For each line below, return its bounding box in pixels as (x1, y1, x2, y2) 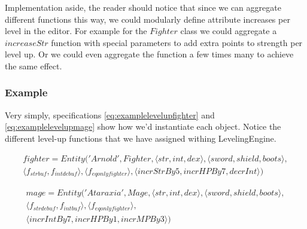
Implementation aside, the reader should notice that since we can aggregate (5, 1, 281, 13)
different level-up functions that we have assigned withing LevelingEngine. (5, 132, 276, 144)
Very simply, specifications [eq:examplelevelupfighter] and (5, 108, 215, 121)
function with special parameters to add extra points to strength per (51, 36, 303, 48)
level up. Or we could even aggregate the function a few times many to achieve (5, 48, 294, 60)
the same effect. (5, 59, 62, 72)
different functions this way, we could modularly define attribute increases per (5, 13, 290, 25)
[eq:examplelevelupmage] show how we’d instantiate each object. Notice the (5, 120, 281, 133)
